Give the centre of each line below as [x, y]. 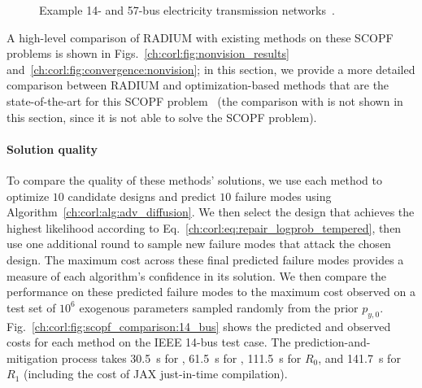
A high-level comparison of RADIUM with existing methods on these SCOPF [200, 37]
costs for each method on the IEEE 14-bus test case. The [149, 342]
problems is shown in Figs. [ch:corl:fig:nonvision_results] [148, 53]
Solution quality [52, 148]
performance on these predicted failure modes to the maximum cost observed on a [211, 292]
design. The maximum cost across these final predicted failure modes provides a [205, 259]
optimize [28, 196]
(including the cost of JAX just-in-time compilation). [155, 374]
